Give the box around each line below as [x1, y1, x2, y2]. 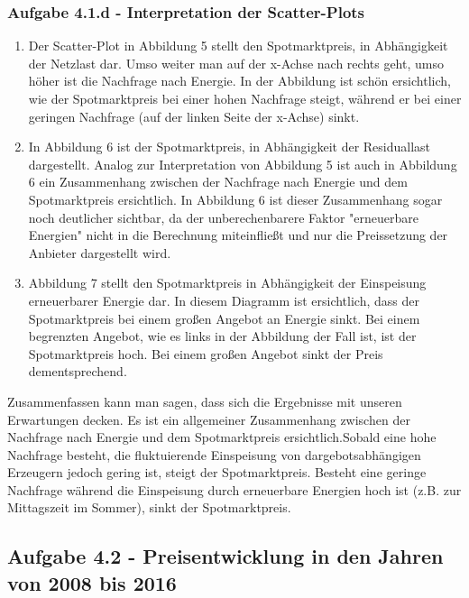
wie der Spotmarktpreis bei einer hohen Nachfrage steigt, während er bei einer [28, 89, 462, 107]
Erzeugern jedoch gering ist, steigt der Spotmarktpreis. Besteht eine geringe [7, 463, 427, 482]
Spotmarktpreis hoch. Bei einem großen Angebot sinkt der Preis [28, 344, 383, 363]
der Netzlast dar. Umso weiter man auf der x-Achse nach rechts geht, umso [28, 53, 444, 72]
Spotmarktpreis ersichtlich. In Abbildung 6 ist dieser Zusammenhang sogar [28, 189, 443, 208]
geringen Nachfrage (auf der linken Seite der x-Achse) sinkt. [28, 106, 360, 125]
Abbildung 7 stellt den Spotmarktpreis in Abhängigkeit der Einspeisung [28, 273, 427, 292]
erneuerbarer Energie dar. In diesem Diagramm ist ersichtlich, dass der [28, 290, 419, 309]
